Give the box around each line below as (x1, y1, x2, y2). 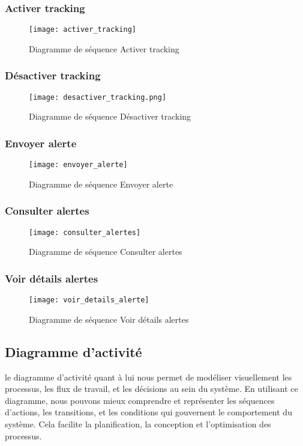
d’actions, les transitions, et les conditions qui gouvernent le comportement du (5, 406, 292, 418)
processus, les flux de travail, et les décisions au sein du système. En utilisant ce (5, 382, 298, 395)
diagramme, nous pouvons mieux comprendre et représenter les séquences (5, 394, 275, 406)
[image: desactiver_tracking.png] (29, 93, 167, 102)
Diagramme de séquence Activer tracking (29, 42, 179, 55)
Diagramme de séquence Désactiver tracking (29, 110, 191, 123)
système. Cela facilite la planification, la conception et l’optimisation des (5, 417, 271, 430)
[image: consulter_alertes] (29, 228, 141, 237)
